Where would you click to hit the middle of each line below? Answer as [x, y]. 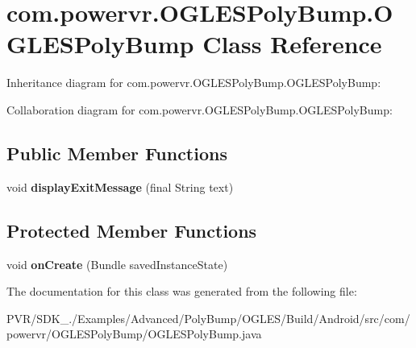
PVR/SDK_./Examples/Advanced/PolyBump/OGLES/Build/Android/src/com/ [208, 318]
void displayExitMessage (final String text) [120, 186]
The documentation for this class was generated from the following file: [182, 291]
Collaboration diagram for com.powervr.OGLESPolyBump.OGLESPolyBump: [200, 109]
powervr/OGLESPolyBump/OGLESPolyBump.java [134, 334]
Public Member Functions [117, 153]
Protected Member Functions [132, 230]
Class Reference [292, 44]
